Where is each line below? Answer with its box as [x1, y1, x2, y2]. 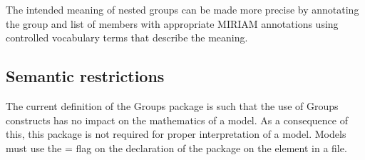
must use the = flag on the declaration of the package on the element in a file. [6, 140, 347, 155]
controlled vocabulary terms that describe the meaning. [6, 30, 248, 45]
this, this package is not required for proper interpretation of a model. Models [6, 126, 346, 141]
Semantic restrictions [6, 65, 165, 87]
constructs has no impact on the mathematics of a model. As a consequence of [6, 112, 348, 127]
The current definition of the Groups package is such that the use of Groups [6, 98, 339, 113]
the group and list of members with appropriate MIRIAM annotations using [6, 16, 339, 31]
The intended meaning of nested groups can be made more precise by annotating [6, 2, 359, 16]
